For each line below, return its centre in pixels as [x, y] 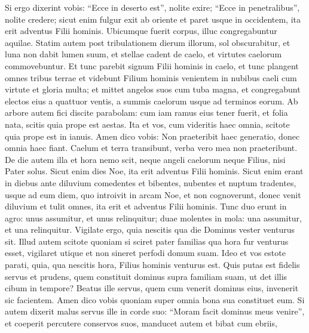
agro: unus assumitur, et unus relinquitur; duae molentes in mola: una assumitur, [153, 218]
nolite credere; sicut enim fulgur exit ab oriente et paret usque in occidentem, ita [153, 19]
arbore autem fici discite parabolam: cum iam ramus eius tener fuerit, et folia [146, 112]
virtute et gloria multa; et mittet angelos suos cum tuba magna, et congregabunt [153, 89]
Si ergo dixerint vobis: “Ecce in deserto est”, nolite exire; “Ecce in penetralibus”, [152, 7]
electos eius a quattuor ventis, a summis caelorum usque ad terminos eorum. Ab [152, 101]
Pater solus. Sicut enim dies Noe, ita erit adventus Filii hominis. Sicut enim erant [154, 171]
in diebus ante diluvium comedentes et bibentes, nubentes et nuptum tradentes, [151, 182]
